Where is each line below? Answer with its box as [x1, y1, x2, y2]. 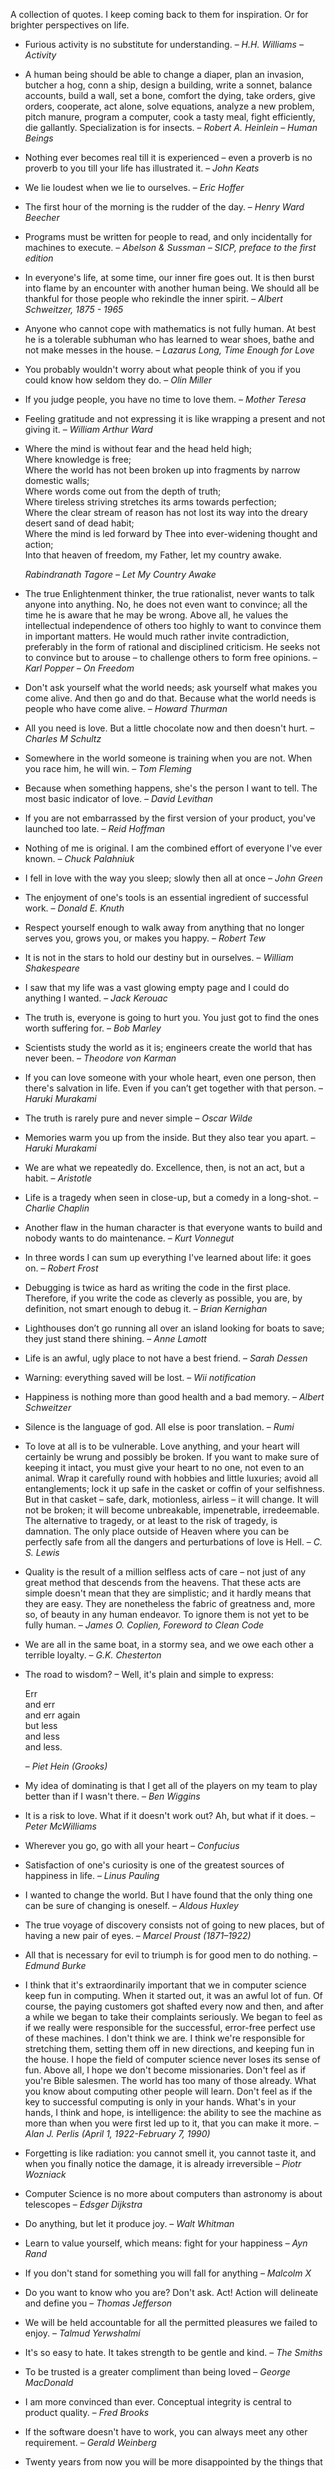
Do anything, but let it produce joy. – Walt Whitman [24, 2218, 235, 2229]
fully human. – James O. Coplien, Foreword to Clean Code [24, 1619, 265, 1631]
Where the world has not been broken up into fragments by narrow [24, 464, 301, 476]
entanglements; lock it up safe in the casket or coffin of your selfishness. [24, 1483, 325, 1494]
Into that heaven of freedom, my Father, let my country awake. [24, 549, 282, 561]
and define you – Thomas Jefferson [24, 2297, 173, 2309]
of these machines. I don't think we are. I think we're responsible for [24, 2032, 305, 2044]
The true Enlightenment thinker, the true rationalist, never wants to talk [24, 588, 315, 599]
